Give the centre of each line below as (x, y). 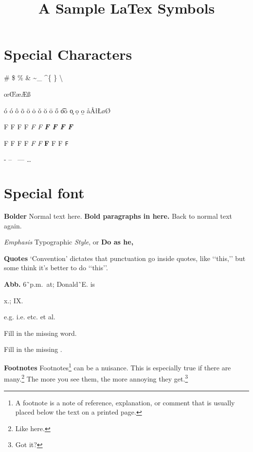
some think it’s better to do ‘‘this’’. (56, 268)
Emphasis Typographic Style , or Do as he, (69, 242)
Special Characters (68, 54)
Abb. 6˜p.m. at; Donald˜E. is (50, 284)
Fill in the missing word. (40, 333)
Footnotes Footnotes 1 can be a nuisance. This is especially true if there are (117, 367)
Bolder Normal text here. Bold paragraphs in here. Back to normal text (118, 216)
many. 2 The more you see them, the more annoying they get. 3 (96, 378)
